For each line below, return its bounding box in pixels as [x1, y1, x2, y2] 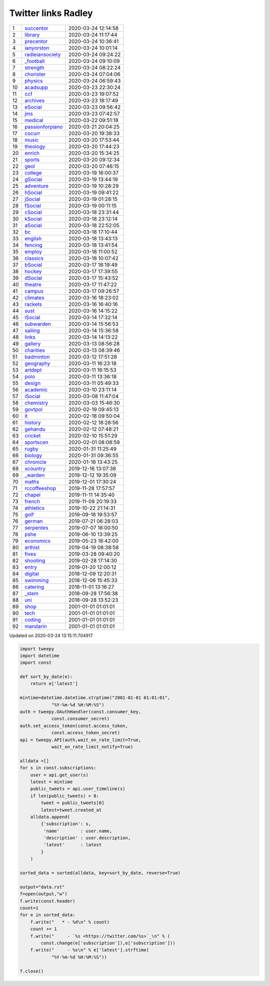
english [24, 235, 42, 242]
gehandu [24, 426, 46, 433]
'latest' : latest [43, 842, 102, 848]
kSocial [24, 215, 42, 222]
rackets [24, 300, 42, 307]
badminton [24, 353, 50, 360]
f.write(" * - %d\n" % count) [30, 919, 110, 925]
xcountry [24, 465, 46, 472]
